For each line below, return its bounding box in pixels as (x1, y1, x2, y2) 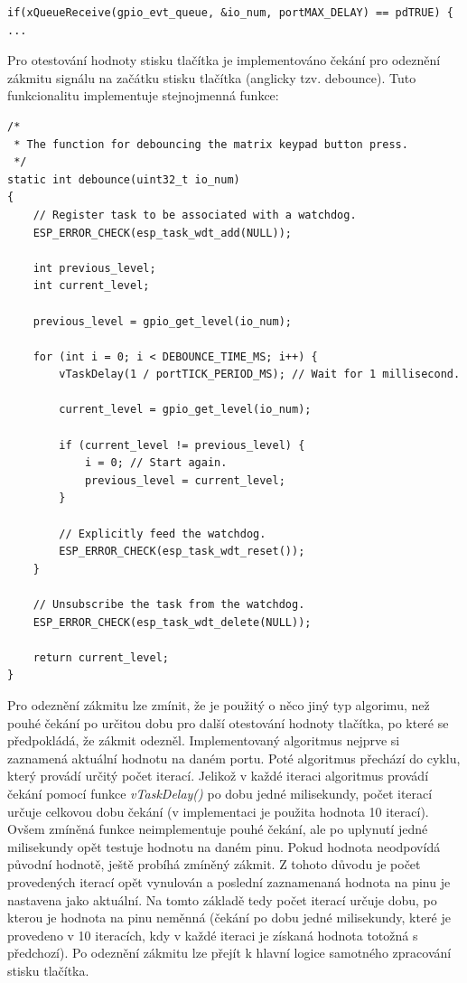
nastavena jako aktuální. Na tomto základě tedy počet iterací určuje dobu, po (7, 890, 437, 909)
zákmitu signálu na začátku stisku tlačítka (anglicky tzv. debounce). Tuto (7, 68, 416, 87)
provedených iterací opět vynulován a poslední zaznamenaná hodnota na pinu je (7, 872, 451, 891)
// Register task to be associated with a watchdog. (33, 208, 357, 221)
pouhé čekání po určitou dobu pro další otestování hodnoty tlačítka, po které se (7, 713, 449, 732)
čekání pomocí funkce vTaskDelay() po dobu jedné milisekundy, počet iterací (7, 783, 433, 802)
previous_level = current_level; (84, 473, 285, 487)
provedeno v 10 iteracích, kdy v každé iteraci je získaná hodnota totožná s (7, 925, 418, 944)
